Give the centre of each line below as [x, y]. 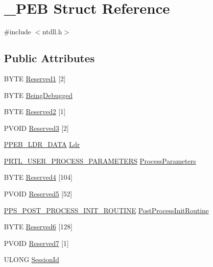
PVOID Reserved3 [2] [36, 128]
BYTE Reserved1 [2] [35, 78]
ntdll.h [52, 32]
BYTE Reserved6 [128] [38, 227]
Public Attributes [49, 58]
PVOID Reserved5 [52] [38, 194]
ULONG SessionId [32, 259]
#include [18, 32]
